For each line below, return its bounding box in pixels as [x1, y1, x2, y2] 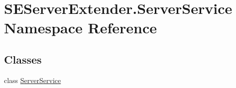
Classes [4, 51, 42, 67]
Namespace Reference [4, 17, 157, 38]
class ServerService [4, 75, 61, 85]
